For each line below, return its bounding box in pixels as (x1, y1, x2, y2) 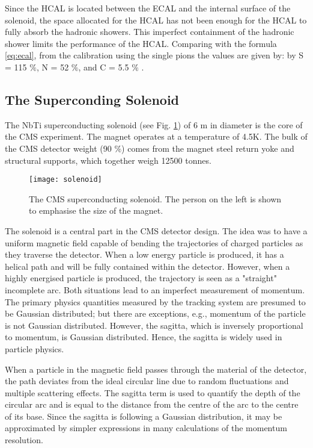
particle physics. (5, 342, 64, 355)
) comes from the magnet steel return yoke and (121, 142, 294, 154)
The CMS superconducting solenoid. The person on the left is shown (29, 192, 282, 205)
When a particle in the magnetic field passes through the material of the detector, (5, 362, 307, 375)
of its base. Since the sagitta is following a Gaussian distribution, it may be (5, 409, 282, 422)
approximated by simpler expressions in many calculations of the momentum (5, 422, 287, 434)
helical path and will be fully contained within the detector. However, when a (5, 260, 290, 272)
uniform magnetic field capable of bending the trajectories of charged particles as (5, 236, 303, 249)
